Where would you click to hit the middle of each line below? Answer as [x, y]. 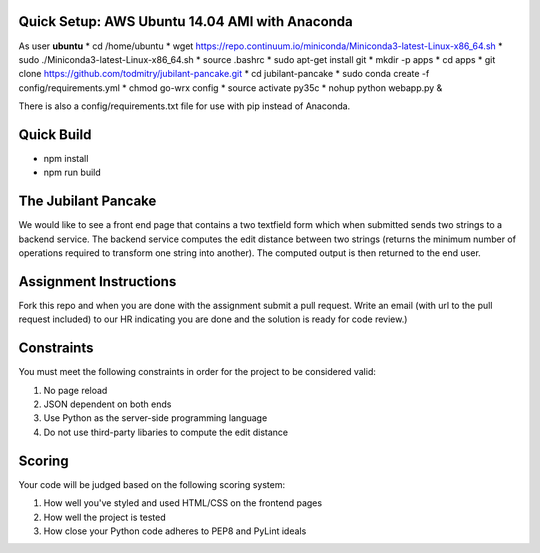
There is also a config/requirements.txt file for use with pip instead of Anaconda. [184, 106]
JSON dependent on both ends [107, 404]
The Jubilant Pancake [87, 201]
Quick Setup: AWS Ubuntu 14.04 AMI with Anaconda [186, 21]
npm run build [72, 172]
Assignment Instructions [97, 281]
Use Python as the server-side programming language [155, 418]
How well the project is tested [104, 517]
